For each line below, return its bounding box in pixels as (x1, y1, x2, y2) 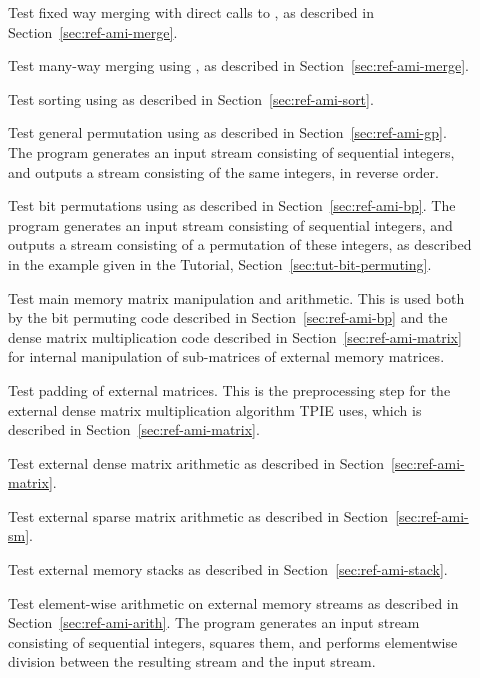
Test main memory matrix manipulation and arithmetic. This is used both (8, 287, 465, 308)
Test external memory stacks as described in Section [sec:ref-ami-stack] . (8, 559, 448, 580)
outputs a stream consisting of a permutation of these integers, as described (8, 234, 472, 255)
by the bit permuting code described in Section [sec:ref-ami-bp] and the (8, 307, 448, 328)
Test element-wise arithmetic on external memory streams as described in (8, 592, 459, 613)
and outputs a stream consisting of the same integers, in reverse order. (8, 161, 439, 182)
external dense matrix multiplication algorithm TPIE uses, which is (8, 399, 422, 420)
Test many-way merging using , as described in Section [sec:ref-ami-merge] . (8, 55, 469, 76)
